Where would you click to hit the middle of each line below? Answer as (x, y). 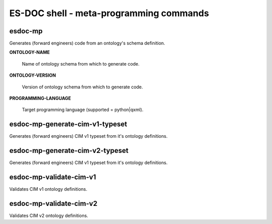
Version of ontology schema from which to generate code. (82, 87)
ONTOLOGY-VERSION (33, 75)
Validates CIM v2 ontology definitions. (49, 216)
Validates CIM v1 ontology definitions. (48, 189)
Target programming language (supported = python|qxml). (83, 110)
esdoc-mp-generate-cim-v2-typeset (69, 151)
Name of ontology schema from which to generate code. (81, 64)
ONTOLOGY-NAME (30, 52)
